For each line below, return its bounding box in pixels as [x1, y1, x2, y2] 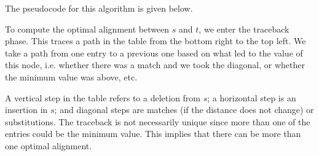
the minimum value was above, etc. [5, 70, 138, 83]
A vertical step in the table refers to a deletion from [5, 91, 201, 104]
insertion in [5, 103, 48, 116]
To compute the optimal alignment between [5, 22, 170, 35]
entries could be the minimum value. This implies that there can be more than [5, 127, 301, 140]
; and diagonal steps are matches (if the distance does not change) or [54, 103, 314, 116]
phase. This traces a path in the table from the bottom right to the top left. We [5, 34, 306, 47]
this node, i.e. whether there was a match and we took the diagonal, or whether [5, 58, 305, 71]
